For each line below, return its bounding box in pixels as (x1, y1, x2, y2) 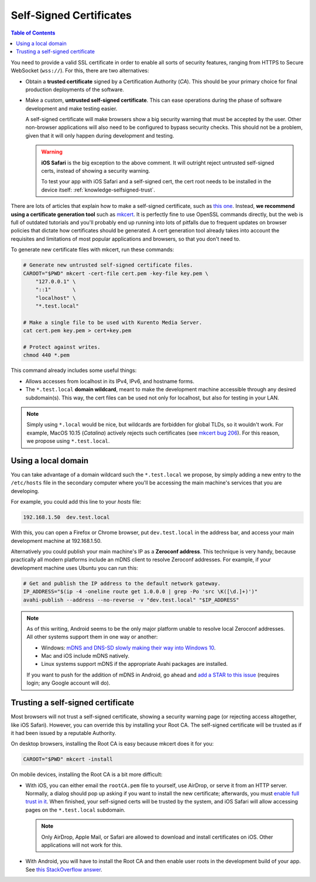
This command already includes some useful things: (11, 367, 137, 374)
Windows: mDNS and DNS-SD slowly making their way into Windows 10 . (41, 644, 216, 651)
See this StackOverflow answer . (25, 866, 102, 873)
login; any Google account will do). (26, 679, 111, 686)
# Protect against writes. (23, 344, 101, 351)
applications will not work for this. (41, 842, 123, 849)
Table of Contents (11, 29, 56, 36)
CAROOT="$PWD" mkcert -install (23, 756, 114, 763)
